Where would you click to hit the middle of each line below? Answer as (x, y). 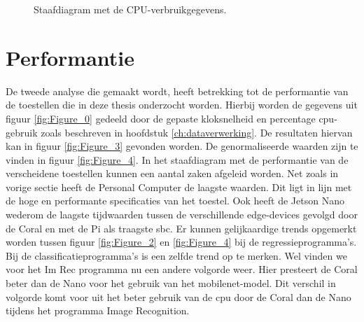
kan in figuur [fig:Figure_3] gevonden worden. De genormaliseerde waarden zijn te (182, 146)
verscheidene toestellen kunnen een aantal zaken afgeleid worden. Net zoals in (172, 173)
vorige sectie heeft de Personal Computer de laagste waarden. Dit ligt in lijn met (179, 187)
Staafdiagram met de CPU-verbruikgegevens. (130, 9)
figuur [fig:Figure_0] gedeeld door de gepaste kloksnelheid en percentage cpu (170, 118)
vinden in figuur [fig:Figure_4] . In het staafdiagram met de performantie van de (177, 159)
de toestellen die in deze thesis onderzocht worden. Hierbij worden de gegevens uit (182, 105)
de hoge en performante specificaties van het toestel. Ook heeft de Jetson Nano (175, 201)
